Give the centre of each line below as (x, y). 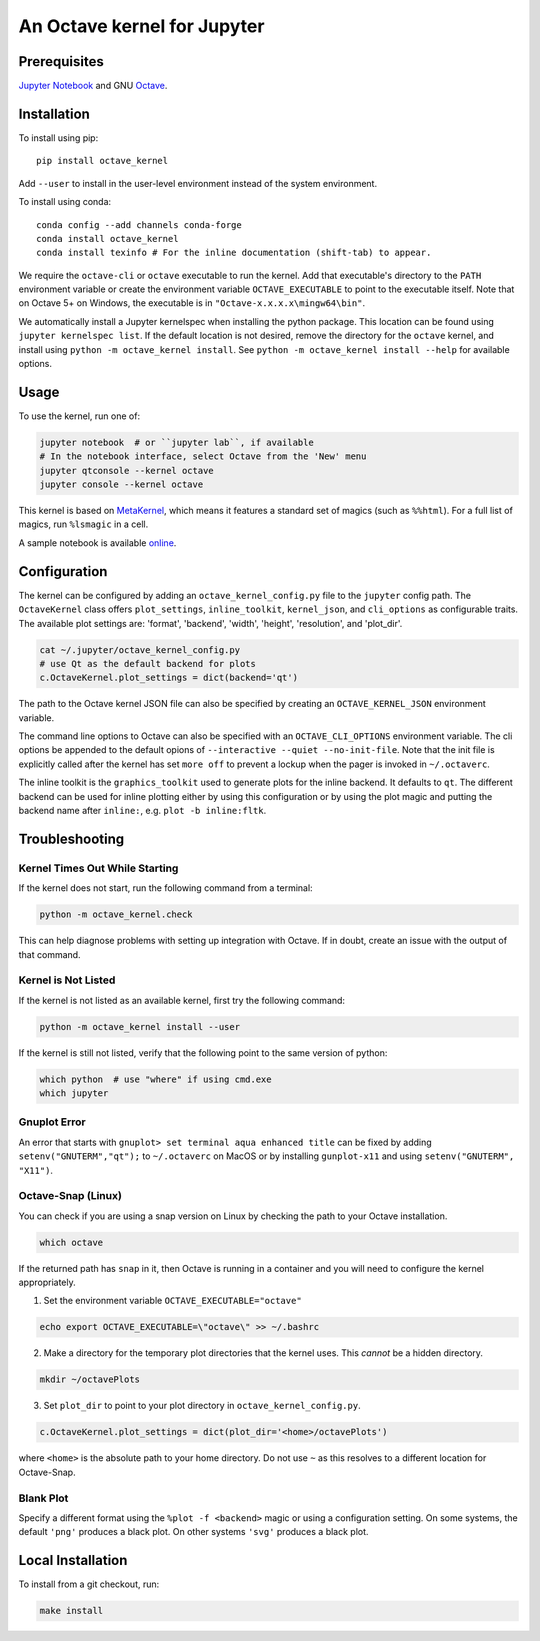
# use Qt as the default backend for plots (148, 663)
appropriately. (47, 1282)
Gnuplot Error (52, 1122)
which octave (71, 1242)
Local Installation (73, 1560)
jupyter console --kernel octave (121, 484)
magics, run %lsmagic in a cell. (83, 524)
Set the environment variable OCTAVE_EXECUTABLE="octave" (172, 1301)
